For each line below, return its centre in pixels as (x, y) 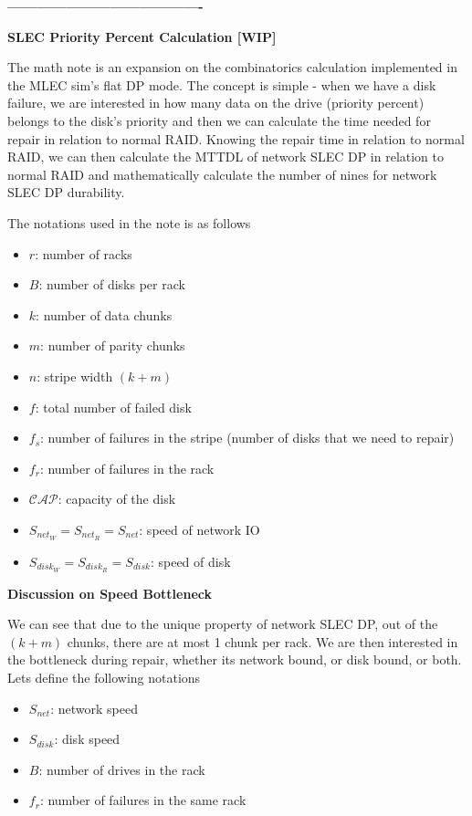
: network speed (94, 708)
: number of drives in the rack (122, 769)
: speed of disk (190, 561)
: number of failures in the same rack (143, 800)
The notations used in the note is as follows (129, 222)
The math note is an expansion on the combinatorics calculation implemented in (232, 67)
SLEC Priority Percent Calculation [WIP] (142, 36)
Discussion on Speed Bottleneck (110, 593)
